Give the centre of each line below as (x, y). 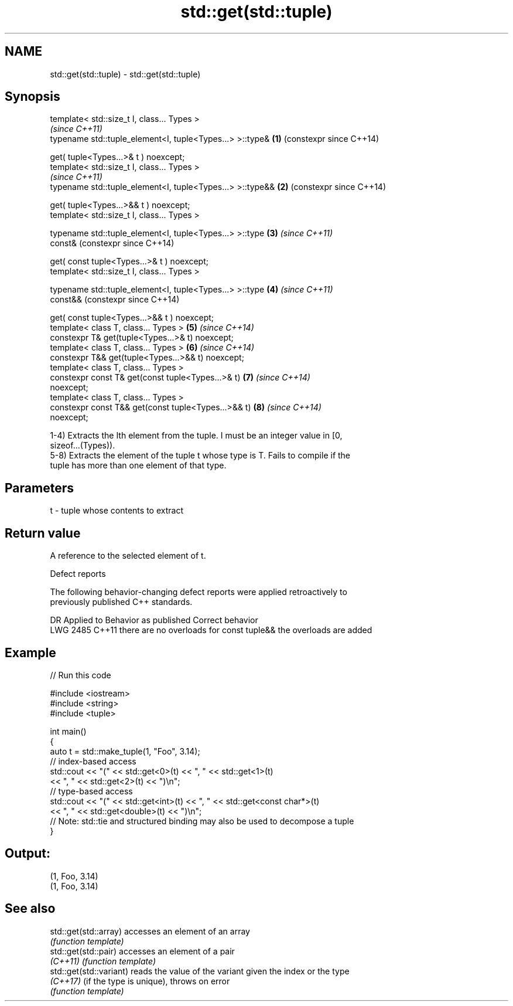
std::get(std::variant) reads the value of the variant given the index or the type (200, 971)
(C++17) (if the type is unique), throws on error (140, 981)
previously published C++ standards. (121, 602)
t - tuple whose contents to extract (117, 511)
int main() (68, 731)
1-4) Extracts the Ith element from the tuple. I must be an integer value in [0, (196, 436)
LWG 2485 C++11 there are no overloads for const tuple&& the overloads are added (211, 630)
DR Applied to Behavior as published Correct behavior (154, 620)
